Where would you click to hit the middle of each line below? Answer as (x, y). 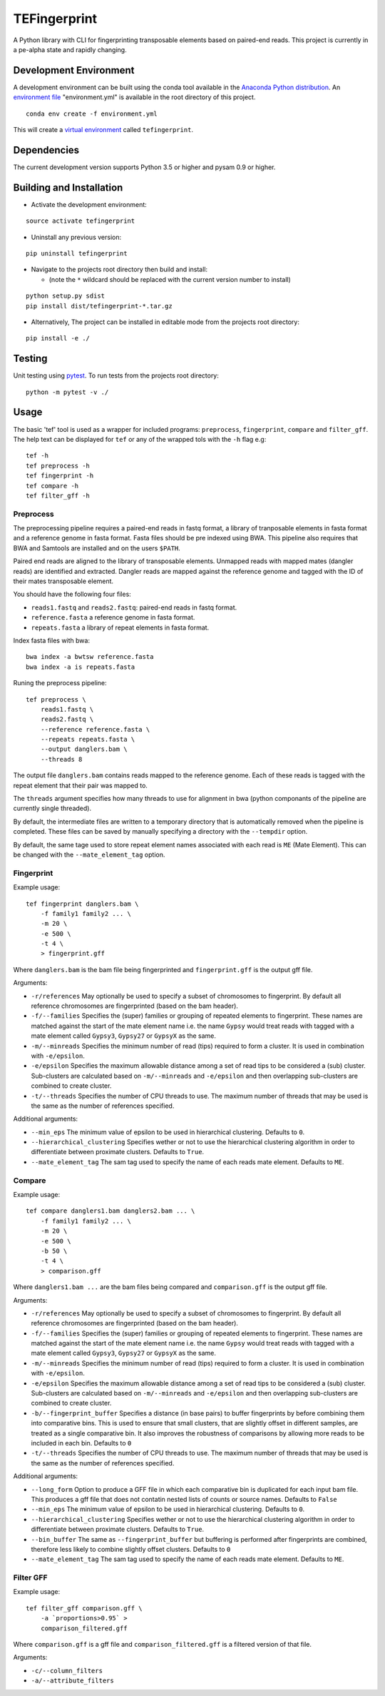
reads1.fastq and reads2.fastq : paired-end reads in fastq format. (134, 607)
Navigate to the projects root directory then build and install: (119, 269)
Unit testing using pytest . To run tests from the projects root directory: (116, 375)
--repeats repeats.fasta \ (88, 740)
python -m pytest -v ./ (67, 392)
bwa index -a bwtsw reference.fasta (90, 657)
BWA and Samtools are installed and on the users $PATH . (97, 548)
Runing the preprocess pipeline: (60, 683)
